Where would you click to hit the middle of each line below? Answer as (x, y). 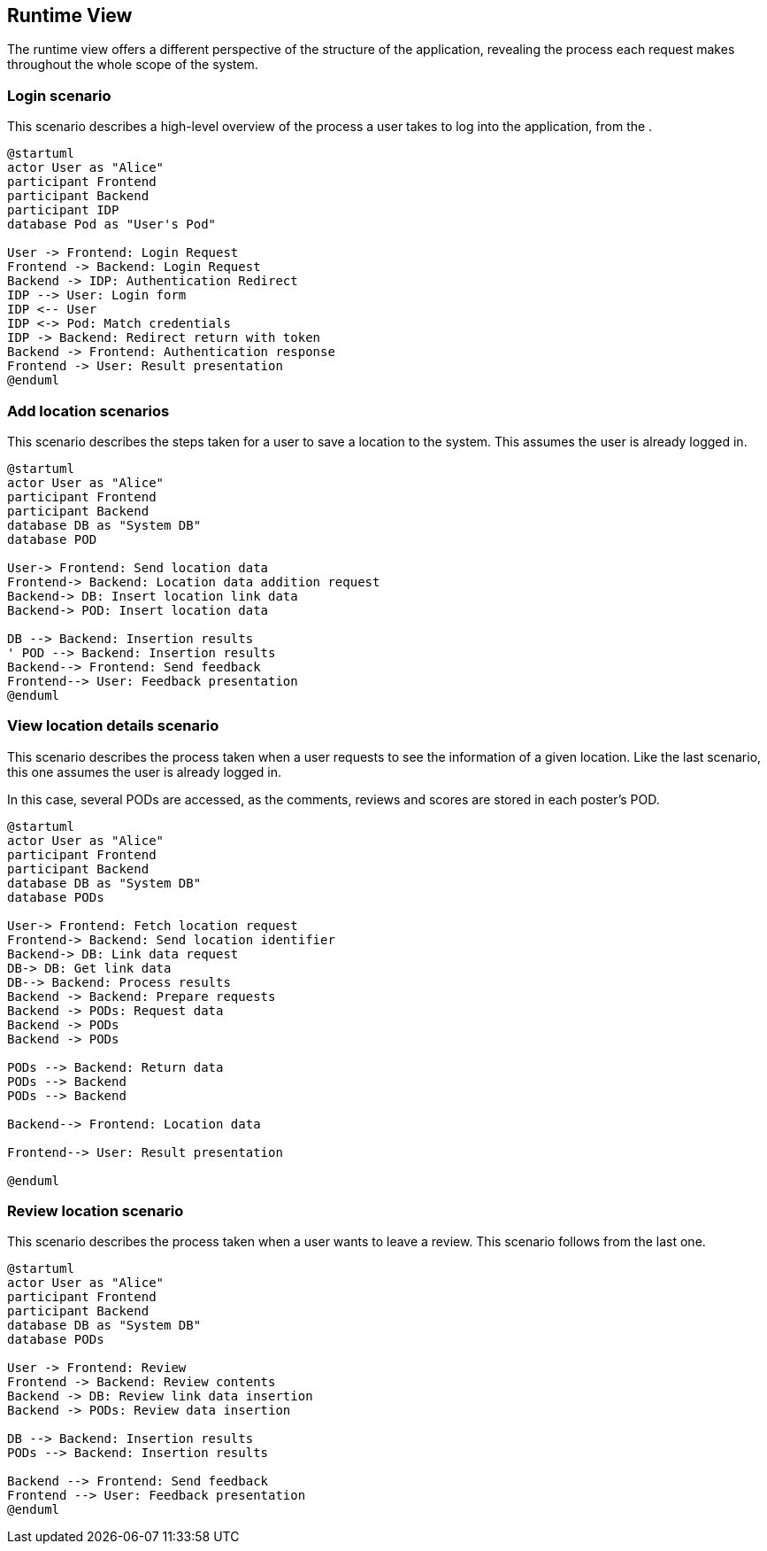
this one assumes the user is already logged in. (144, 772)
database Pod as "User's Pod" (112, 225)
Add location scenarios (88, 411)
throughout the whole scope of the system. (133, 65)
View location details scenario (113, 726)
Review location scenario (96, 1211)
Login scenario (59, 95)
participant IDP (63, 210)
